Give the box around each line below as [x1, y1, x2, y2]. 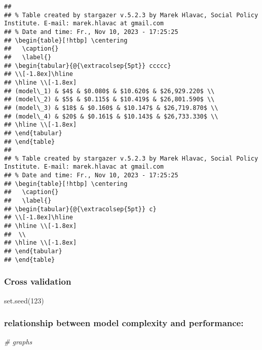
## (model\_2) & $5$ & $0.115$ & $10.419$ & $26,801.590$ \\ [4, 96, 215, 103]
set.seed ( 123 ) [4, 295, 44, 305]
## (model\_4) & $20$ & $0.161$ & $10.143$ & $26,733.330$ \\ [4, 112, 218, 120]
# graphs [4, 336, 32, 347]
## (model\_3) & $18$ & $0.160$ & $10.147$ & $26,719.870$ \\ [4, 104, 218, 111]
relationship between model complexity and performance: [4, 317, 244, 329]
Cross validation [4, 275, 71, 288]
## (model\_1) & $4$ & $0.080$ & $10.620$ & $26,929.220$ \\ [4, 87, 215, 95]
